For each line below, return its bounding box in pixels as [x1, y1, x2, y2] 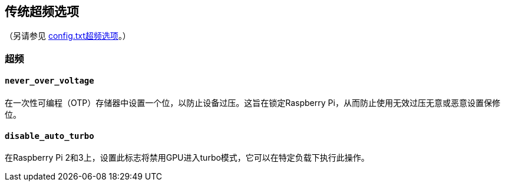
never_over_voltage [5, 76, 94, 86]
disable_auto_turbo [5, 131, 94, 141]
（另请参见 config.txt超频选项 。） [5, 31, 131, 41]
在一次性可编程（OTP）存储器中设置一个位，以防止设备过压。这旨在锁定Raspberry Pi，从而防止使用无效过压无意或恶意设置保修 [5, 98, 500, 108]
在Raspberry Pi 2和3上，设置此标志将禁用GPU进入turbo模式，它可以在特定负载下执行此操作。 [5, 152, 369, 163]
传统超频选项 [5, 4, 79, 19]
